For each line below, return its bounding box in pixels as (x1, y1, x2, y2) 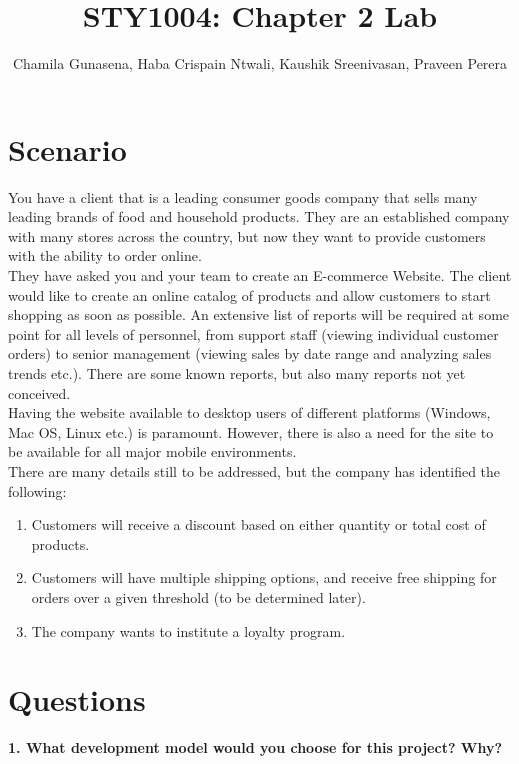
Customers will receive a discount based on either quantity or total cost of (31, 514, 486, 535)
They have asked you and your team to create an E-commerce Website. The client (8, 265, 512, 286)
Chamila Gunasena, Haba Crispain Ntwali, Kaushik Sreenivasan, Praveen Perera (12, 53, 508, 74)
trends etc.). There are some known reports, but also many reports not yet (8, 363, 466, 383)
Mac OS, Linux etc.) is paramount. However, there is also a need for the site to (8, 421, 494, 442)
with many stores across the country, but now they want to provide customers (8, 225, 486, 246)
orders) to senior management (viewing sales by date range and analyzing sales (8, 343, 492, 364)
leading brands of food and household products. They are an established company (8, 206, 510, 227)
